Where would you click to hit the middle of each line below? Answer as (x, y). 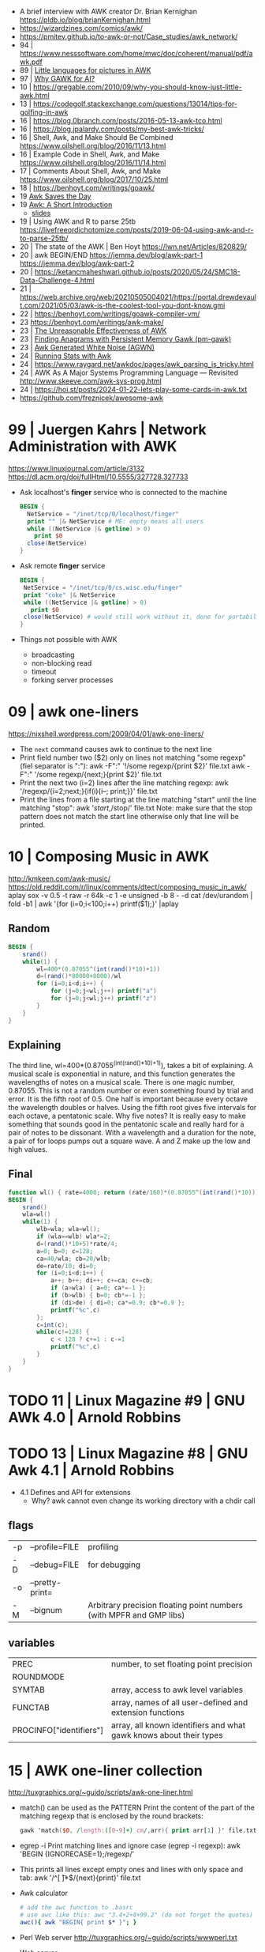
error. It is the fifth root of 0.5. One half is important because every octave (128, 1099)
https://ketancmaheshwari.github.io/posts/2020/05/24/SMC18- (137, 272)
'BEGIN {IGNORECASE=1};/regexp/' (77, 1854)
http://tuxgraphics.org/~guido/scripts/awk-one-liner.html (101, 1792)
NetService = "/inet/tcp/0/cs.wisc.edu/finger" (103, 587)
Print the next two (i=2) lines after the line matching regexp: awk (124, 783)
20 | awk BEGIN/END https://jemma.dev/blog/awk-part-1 (111, 255)
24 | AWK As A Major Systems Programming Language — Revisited (129, 372)
